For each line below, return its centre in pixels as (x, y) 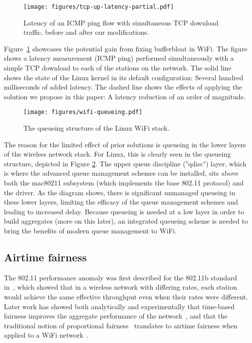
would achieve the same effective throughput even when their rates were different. (126, 296)
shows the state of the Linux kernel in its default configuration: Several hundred (124, 77)
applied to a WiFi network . (46, 335)
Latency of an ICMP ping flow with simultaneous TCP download (121, 22)
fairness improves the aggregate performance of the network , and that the (116, 316)
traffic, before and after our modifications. (86, 32)
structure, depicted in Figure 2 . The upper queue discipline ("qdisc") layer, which (125, 163)
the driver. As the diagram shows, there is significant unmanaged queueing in (120, 192)
